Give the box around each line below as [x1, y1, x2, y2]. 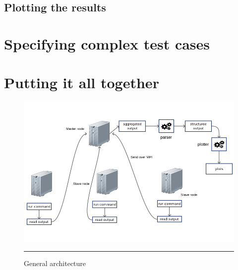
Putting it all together [4, 72, 159, 93]
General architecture [24, 258, 86, 269]
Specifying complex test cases [4, 33, 210, 54]
